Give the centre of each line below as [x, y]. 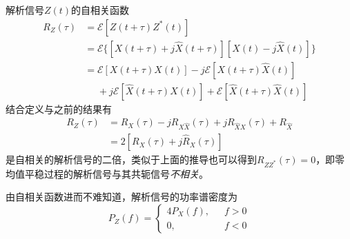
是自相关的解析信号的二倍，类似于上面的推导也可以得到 [131, 159]
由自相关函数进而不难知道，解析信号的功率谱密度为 [121, 197]
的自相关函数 [100, 10]
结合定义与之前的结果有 [59, 108]
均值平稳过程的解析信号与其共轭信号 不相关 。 [107, 173]
